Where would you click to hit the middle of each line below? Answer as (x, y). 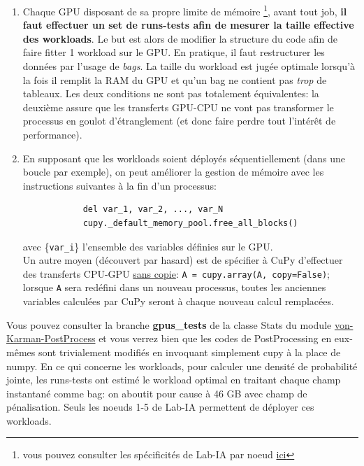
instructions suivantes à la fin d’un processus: (119, 185)
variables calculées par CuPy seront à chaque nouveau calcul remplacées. (178, 301)
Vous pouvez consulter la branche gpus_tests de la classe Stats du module (169, 324)
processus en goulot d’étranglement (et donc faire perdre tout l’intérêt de (179, 121)
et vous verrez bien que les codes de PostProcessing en (215, 338)
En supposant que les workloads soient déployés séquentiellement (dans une (184, 158)
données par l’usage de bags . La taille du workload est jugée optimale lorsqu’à (189, 66)
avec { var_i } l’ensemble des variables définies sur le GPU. (148, 246)
